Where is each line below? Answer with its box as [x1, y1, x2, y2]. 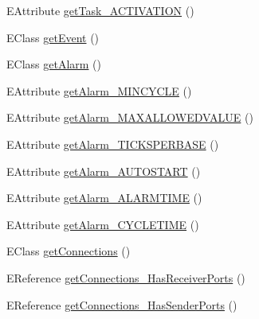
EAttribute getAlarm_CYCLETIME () [6, 216, 199, 232]
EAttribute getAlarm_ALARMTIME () [6, 189, 202, 206]
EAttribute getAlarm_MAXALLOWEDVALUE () [6, 109, 253, 126]
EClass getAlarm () [6, 56, 102, 72]
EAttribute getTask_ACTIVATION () [6, 2, 194, 18]
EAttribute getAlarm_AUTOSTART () [6, 162, 201, 179]
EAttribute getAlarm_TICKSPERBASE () [6, 135, 219, 152]
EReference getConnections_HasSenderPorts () [6, 296, 237, 313]
